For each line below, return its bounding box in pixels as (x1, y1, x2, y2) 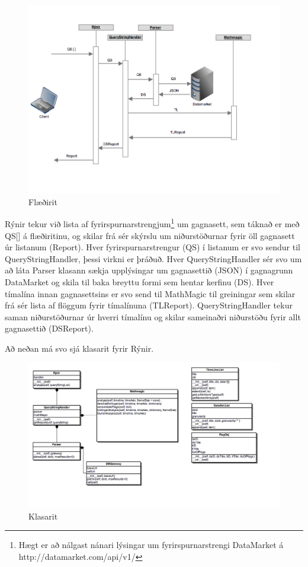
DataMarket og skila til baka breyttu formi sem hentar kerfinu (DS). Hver (5, 275, 274, 288)
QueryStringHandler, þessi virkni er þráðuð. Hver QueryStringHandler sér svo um (5, 252, 302, 265)
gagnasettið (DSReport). (5, 322, 94, 335)
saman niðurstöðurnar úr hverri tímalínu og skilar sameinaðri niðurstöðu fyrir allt (5, 310, 301, 323)
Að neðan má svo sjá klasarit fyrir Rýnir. (5, 342, 154, 354)
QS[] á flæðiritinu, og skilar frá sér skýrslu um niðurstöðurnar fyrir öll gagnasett (5, 229, 295, 241)
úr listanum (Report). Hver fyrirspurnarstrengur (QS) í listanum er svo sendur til (5, 241, 300, 253)
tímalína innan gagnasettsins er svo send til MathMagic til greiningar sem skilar (5, 287, 296, 300)
